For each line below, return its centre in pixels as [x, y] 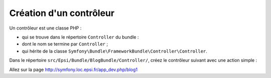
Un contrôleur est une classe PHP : [45, 28]
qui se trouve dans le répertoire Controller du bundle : [80, 37]
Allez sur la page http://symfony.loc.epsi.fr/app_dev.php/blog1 [74, 69]
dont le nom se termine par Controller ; [65, 44]
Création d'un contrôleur [62, 13]
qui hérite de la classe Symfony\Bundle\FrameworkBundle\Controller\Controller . [115, 51]
